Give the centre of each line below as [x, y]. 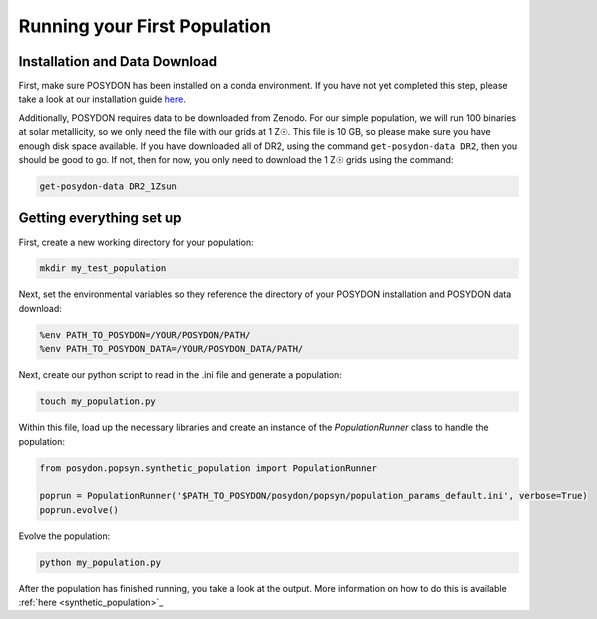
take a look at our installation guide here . [102, 99]
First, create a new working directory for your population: [136, 242]
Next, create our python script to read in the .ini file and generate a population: [180, 375]
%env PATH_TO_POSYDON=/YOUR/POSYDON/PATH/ [145, 334]
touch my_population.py [98, 401]
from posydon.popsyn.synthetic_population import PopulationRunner [208, 468]
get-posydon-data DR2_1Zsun [108, 186]
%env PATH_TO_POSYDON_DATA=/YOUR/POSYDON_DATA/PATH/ [171, 349]
